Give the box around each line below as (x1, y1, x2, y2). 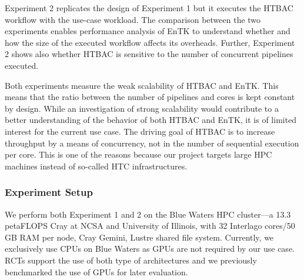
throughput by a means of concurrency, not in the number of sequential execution (5, 136, 299, 149)
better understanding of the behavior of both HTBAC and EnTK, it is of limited (5, 114, 297, 126)
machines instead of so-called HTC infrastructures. (5, 159, 188, 172)
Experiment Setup (5, 185, 93, 199)
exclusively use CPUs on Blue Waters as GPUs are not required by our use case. (5, 242, 295, 255)
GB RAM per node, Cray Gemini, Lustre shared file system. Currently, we (5, 231, 274, 243)
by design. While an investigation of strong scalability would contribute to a (5, 102, 279, 114)
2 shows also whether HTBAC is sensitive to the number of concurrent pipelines (5, 48, 293, 60)
